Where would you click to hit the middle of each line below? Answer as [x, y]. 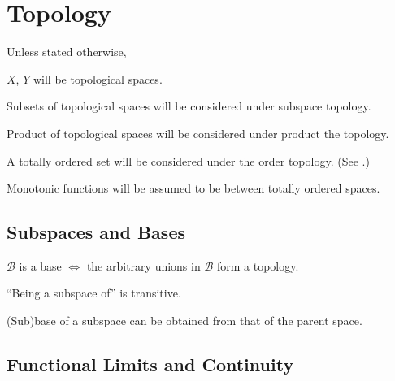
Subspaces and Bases [96, 232]
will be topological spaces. [98, 78]
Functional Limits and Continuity [150, 364]
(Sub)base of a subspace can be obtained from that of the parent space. [184, 320]
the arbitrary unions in [143, 265]
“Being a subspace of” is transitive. [94, 293]
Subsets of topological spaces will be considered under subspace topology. [189, 106]
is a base [40, 265]
